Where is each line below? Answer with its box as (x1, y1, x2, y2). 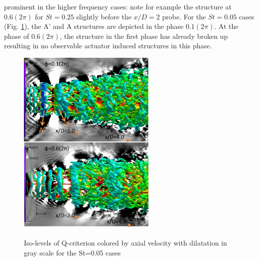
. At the (214, 21, 239, 31)
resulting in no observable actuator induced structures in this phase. (4, 40, 212, 51)
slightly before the (76, 11, 131, 21)
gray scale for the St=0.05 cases (24, 247, 121, 258)
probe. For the (162, 11, 206, 21)
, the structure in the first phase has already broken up (60, 30, 228, 41)
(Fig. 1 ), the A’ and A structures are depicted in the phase (4, 21, 184, 31)
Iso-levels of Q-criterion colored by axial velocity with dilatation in (24, 238, 227, 248)
